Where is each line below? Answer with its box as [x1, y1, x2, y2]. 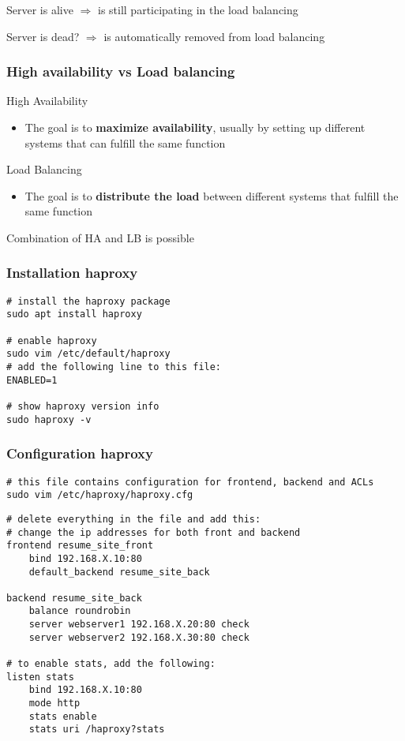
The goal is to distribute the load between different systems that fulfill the [24, 187, 399, 204]
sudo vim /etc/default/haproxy [6, 348, 171, 360]
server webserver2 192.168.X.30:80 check [28, 631, 249, 643]
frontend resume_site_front [6, 540, 154, 552]
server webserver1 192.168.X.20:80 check [28, 619, 249, 631]
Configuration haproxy [6, 443, 153, 463]
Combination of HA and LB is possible [6, 229, 194, 245]
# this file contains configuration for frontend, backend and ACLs [6, 476, 374, 488]
